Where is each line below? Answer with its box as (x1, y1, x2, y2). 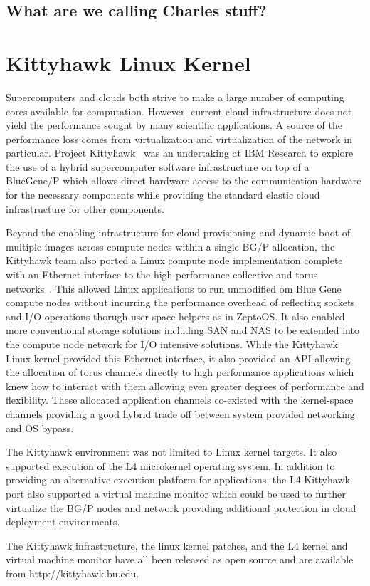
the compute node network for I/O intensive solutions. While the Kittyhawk (6, 337, 338, 351)
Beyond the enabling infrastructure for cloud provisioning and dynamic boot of (6, 225, 351, 240)
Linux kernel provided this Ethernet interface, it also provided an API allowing (6, 350, 351, 365)
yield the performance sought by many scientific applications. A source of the (6, 117, 342, 132)
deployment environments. (6, 514, 120, 529)
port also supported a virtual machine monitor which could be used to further (6, 486, 346, 501)
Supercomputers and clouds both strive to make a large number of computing (6, 89, 344, 104)
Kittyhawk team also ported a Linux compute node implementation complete (6, 253, 343, 268)
